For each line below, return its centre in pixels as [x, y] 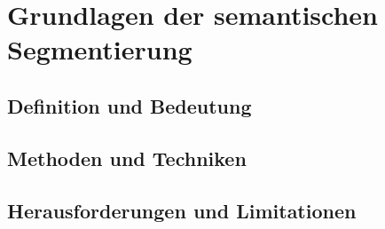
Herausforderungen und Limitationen [182, 210]
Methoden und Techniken [127, 158]
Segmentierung [100, 49]
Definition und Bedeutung [130, 105]
